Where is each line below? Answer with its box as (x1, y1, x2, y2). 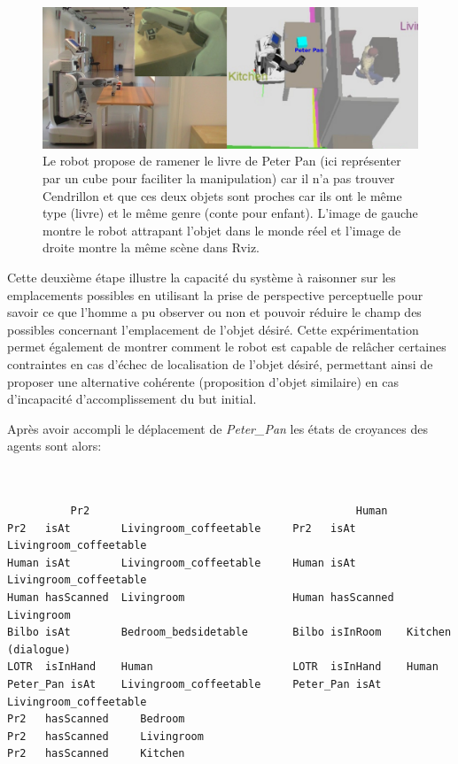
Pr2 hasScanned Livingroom (7, 729, 204, 743)
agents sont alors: (7, 436, 102, 455)
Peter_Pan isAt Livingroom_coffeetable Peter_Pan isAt (7, 678, 382, 691)
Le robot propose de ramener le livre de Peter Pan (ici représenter (43, 151, 401, 170)
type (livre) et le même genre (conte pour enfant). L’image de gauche (43, 204, 418, 222)
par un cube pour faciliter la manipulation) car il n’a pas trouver (43, 169, 395, 188)
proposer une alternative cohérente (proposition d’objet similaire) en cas (7, 372, 399, 390)
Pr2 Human (70, 505, 388, 518)
